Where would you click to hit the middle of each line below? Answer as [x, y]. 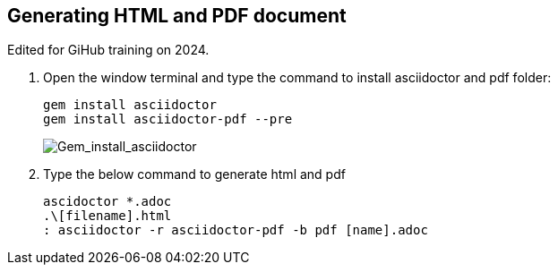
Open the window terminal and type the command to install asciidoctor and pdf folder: [297, 78]
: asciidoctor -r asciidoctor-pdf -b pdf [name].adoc [236, 230]
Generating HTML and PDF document [177, 16]
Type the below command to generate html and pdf [194, 174]
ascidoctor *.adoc [107, 202]
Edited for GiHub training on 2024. [108, 50]
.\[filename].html [107, 216]
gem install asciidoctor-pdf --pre [168, 119]
